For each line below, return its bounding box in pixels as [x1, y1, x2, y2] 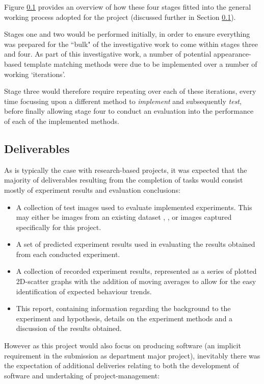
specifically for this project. [16, 221, 101, 232]
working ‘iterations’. [4, 68, 66, 79]
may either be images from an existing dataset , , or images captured [16, 212, 232, 222]
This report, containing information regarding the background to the [16, 303, 231, 314]
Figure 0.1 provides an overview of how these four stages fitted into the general [4, 2, 251, 12]
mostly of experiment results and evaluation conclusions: [4, 184, 180, 195]
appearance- [214, 48, 251, 59]
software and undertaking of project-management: [4, 370, 160, 380]
